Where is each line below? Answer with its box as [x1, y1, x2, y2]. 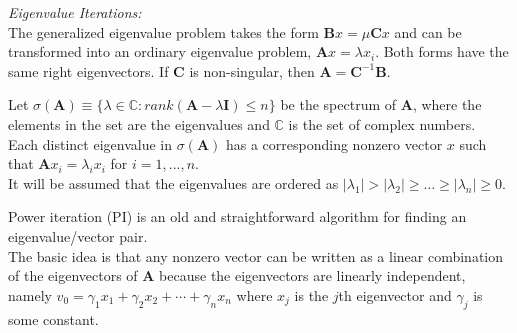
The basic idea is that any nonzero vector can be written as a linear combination [8, 245, 504, 266]
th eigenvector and [338, 284, 452, 305]
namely [8, 284, 52, 305]
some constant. [8, 308, 99, 329]
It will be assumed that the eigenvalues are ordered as [8, 172, 339, 193]
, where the [412, 94, 482, 115]
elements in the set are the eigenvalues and [8, 113, 270, 134]
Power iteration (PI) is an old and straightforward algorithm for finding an [8, 206, 467, 227]
